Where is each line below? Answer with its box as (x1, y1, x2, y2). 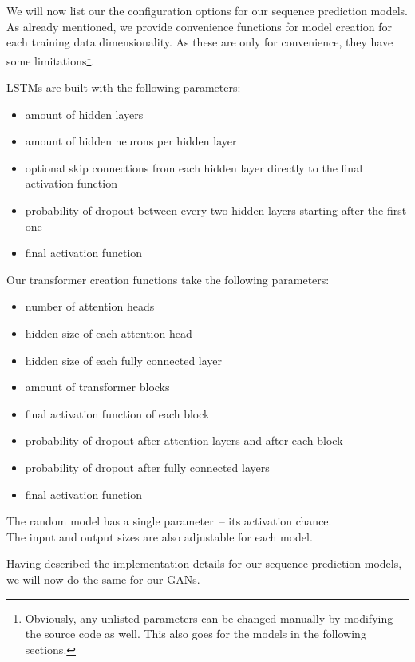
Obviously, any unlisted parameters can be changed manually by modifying (25, 609, 393, 626)
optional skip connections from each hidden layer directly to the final (25, 159, 363, 176)
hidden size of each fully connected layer (25, 351, 223, 368)
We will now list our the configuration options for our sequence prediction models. (6, 2, 408, 18)
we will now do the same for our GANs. (6, 570, 200, 587)
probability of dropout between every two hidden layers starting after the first (25, 202, 407, 218)
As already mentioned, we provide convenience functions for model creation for (6, 18, 392, 34)
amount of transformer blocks (25, 379, 170, 395)
